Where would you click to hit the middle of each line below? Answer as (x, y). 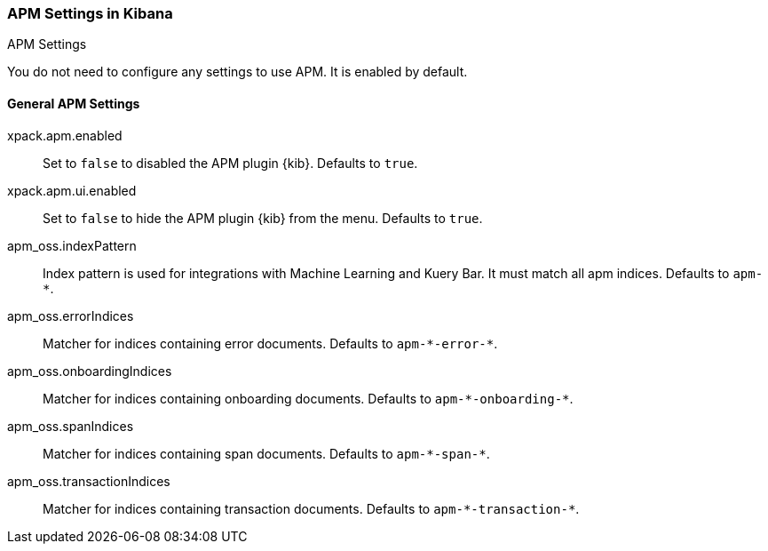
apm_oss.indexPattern (72, 245)
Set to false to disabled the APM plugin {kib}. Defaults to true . (230, 163)
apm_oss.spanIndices (71, 426)
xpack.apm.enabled (65, 135)
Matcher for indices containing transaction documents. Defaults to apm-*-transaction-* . (311, 508)
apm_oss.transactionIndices (89, 481)
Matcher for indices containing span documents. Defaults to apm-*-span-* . (266, 453)
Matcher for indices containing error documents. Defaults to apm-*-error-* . (270, 343)
